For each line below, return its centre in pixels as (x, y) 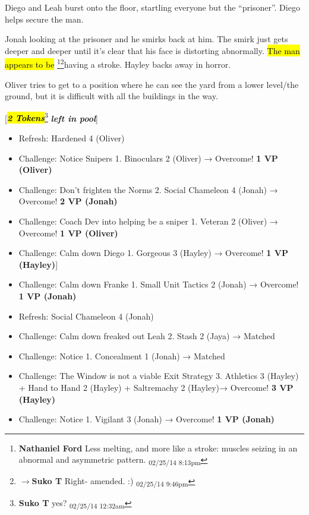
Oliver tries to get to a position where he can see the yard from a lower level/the (152, 84)
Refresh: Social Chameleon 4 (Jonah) (86, 316)
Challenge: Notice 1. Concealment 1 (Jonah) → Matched (122, 356)
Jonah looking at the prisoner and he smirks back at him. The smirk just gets (146, 39)
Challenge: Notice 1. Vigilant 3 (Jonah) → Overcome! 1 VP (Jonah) (146, 419)
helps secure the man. (44, 19)
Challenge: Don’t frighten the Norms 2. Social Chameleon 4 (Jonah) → (148, 189)
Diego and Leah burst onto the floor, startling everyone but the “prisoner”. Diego (152, 7)
